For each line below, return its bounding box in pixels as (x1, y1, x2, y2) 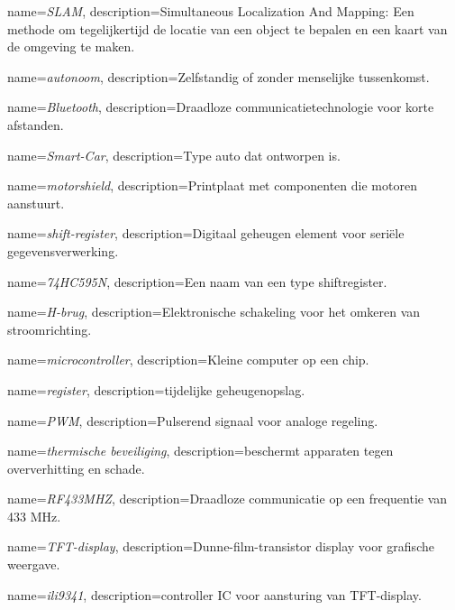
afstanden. (7, 115, 64, 134)
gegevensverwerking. (7, 241, 119, 260)
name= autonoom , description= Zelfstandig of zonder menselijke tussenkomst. (7, 67, 430, 86)
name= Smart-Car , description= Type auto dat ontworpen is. (7, 145, 341, 164)
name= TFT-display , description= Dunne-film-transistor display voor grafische (7, 537, 434, 556)
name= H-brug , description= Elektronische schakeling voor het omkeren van (7, 302, 421, 321)
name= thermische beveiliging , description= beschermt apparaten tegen (7, 441, 394, 460)
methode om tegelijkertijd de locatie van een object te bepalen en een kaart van (7, 19, 448, 38)
